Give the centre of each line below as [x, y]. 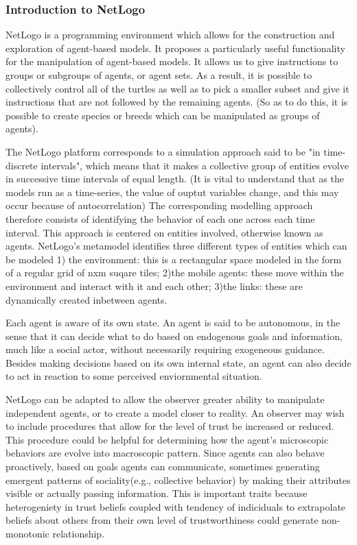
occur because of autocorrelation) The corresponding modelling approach [159, 205]
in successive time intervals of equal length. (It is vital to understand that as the [175, 179]
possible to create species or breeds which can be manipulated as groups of [163, 115]
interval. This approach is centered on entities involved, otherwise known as [164, 232]
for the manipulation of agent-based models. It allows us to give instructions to [172, 61]
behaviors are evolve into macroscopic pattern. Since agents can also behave [165, 453]
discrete [22, 165]
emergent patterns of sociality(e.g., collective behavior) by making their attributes [178, 480]
